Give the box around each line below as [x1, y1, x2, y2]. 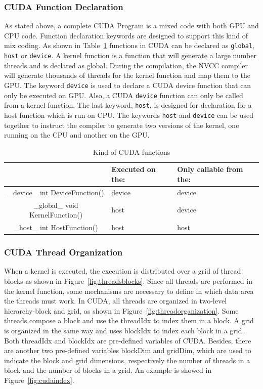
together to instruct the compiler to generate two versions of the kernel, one [4, 119, 239, 130]
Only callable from [177, 164, 243, 175]
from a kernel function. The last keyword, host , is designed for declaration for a [4, 100, 252, 110]
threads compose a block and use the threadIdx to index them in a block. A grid [4, 315, 254, 326]
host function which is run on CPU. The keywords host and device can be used [4, 109, 253, 120]
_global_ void [33, 199, 78, 210]
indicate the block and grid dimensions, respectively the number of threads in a [4, 355, 250, 365]
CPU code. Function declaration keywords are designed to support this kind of [4, 30, 248, 40]
